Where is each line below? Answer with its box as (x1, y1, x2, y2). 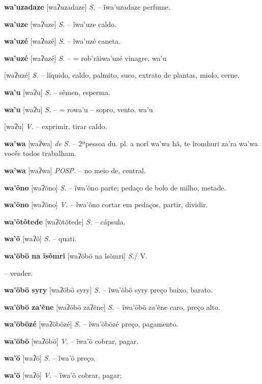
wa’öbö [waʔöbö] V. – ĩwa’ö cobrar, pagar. (4, 335, 139, 346)
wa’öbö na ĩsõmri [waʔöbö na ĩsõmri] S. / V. (4, 250, 148, 261)
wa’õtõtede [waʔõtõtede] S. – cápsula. (4, 216, 126, 227)
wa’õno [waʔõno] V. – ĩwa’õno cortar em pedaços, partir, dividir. (4, 199, 208, 210)
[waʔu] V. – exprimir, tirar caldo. (4, 121, 107, 132)
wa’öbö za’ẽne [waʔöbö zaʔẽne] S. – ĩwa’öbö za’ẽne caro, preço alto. (4, 301, 220, 312)
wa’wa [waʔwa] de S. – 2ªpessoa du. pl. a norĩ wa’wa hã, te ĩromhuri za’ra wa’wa (4, 138, 258, 148)
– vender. (4, 267, 33, 278)
